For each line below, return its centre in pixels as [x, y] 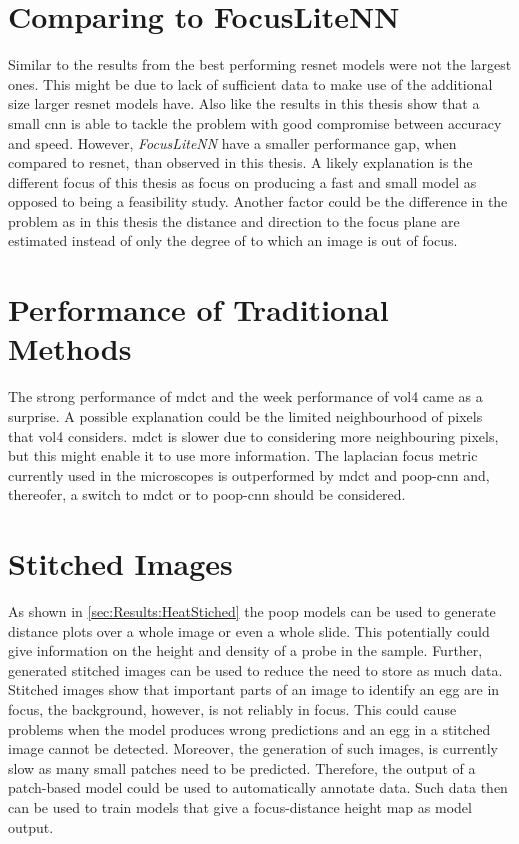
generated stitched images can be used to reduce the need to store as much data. [255, 669]
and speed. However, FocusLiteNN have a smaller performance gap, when [232, 142]
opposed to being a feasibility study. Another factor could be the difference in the [258, 201]
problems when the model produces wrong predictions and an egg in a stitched [249, 728]
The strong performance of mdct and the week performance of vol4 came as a [245, 396]
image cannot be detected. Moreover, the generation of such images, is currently [253, 748]
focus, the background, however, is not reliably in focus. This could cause [232, 709]
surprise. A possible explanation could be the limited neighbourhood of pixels [245, 415]
